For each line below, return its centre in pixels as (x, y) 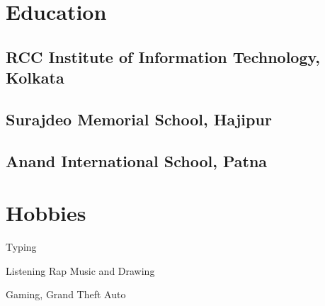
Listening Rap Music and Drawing (80, 270)
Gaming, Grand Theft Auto (66, 294)
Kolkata (35, 78)
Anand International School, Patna (137, 160)
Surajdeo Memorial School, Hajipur (139, 119)
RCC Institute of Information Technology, (163, 56)
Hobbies (46, 213)
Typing (21, 247)
